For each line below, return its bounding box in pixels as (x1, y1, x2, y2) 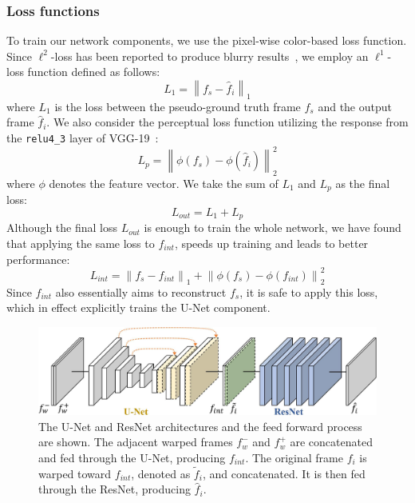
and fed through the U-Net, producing (38, 449, 226, 465)
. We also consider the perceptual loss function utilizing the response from (46, 114, 409, 130)
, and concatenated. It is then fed (202, 465, 366, 481)
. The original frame (245, 449, 343, 465)
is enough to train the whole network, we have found (144, 219, 401, 236)
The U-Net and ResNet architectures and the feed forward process (38, 417, 362, 434)
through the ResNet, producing (38, 481, 191, 497)
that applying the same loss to (6, 235, 155, 252)
